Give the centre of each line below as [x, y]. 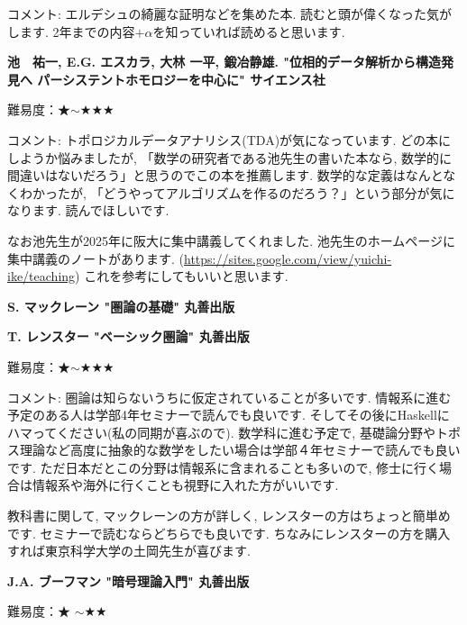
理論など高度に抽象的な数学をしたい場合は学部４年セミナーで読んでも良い [240, 450]
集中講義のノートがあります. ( [96, 258]
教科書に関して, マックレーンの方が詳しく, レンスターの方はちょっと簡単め [229, 516]
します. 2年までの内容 [71, 31]
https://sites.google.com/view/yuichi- [288, 258]
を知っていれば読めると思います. [249, 31]
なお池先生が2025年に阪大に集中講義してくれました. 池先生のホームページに [232, 240]
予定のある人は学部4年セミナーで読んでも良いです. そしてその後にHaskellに [229, 415]
